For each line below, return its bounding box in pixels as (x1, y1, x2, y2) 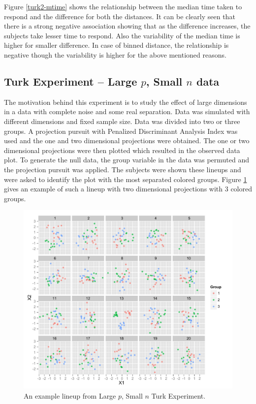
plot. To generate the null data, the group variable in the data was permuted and (4, 155, 250, 165)
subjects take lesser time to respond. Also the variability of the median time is (4, 30, 240, 40)
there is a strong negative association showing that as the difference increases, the (4, 21, 251, 31)
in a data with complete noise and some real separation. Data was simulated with (4, 106, 250, 117)
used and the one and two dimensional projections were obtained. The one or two (4, 135, 250, 146)
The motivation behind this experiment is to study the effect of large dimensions (4, 96, 247, 107)
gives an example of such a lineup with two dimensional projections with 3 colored (4, 184, 252, 194)
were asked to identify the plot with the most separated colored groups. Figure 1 (4, 174, 247, 184)
